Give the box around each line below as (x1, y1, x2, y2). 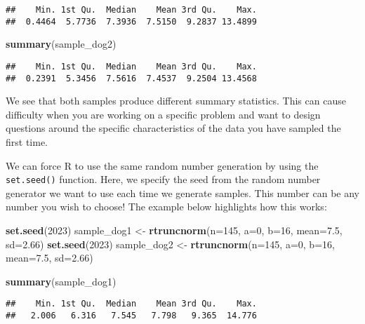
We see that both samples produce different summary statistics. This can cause (6, 93, 346, 108)
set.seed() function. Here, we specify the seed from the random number (6, 172, 321, 187)
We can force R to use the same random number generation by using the (6, 158, 319, 173)
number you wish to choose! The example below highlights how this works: (6, 199, 327, 214)
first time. (6, 135, 48, 149)
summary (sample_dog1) (6, 274, 117, 288)
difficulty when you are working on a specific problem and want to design (6, 107, 321, 121)
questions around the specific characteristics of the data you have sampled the (6, 121, 341, 135)
